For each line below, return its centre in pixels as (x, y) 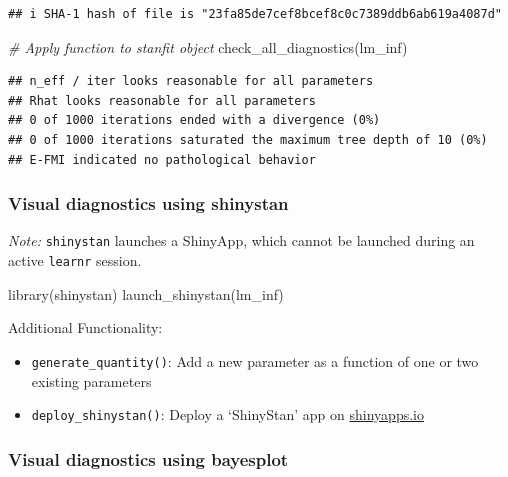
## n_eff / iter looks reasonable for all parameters (191, 81)
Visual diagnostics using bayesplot (148, 458)
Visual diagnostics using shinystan (148, 203)
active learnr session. (75, 260)
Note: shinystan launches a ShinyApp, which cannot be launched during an (241, 240)
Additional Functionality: (85, 327)
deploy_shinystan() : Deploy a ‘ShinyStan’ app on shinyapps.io (227, 414)
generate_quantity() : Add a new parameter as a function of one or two (255, 360)
